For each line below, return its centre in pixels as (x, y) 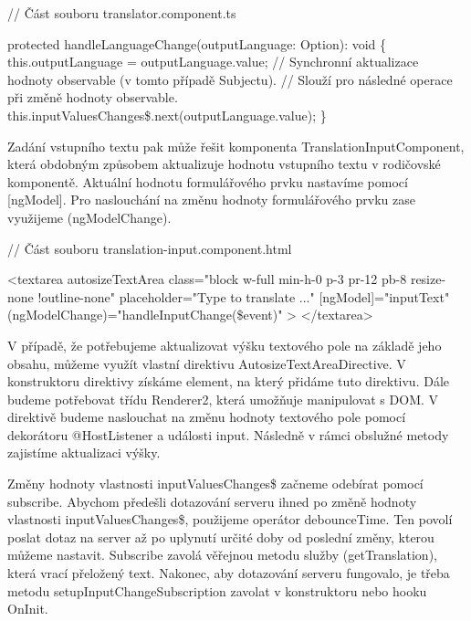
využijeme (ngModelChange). (89, 217)
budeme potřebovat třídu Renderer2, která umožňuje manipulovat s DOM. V (223, 399)
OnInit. (28, 609)
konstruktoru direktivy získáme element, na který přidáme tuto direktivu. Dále (229, 381)
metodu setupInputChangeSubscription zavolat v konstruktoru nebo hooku (217, 590)
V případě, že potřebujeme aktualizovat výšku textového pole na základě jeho (225, 345)
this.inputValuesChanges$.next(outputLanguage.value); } (167, 115)
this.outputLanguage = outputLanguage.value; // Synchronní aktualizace (213, 62)
